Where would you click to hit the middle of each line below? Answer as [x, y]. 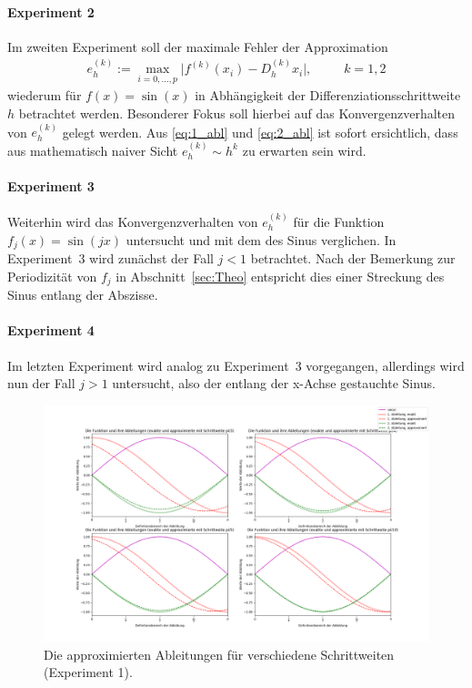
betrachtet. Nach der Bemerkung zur [353, 258]
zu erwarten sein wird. [304, 150]
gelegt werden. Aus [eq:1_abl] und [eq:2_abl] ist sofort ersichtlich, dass [260, 132]
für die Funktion [339, 222]
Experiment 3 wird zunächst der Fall [110, 258]
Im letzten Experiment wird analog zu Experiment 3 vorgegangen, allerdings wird [236, 365]
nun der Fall [41, 383]
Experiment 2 [51, 11]
